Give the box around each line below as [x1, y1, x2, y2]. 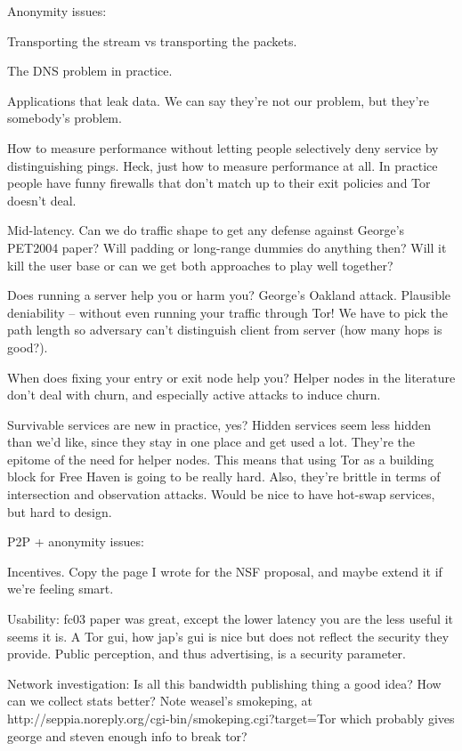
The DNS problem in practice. [7, 61, 173, 80]
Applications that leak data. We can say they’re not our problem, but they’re [7, 91, 430, 109]
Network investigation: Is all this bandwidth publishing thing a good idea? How [7, 674, 442, 692]
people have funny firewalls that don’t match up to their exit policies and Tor [7, 174, 431, 192]
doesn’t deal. [7, 190, 77, 209]
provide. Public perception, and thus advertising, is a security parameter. [7, 644, 406, 663]
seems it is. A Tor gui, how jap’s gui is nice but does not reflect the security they [7, 626, 450, 645]
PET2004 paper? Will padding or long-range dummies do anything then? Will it [7, 238, 447, 256]
